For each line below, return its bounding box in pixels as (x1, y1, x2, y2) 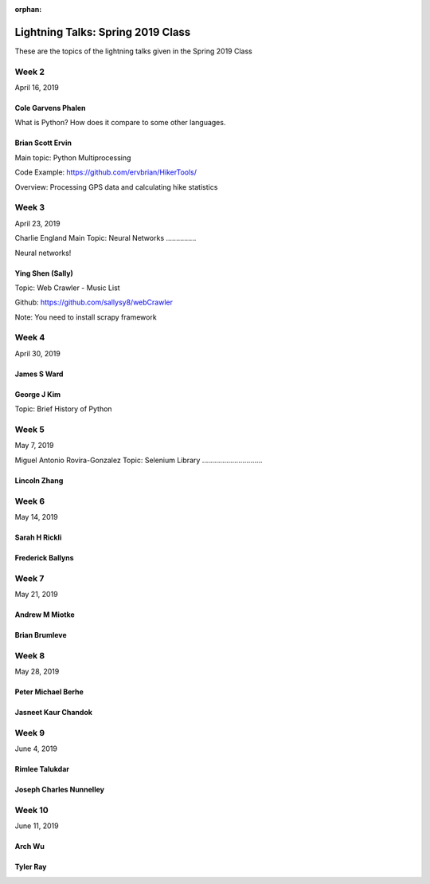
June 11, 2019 (14, 821, 59, 831)
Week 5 (14, 424, 45, 434)
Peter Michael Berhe (14, 687, 84, 697)
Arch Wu (14, 842, 45, 851)
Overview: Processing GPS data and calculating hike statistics (14, 182, 218, 191)
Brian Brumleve (14, 631, 67, 640)
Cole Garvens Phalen (14, 104, 87, 113)
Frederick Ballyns (14, 552, 75, 562)
